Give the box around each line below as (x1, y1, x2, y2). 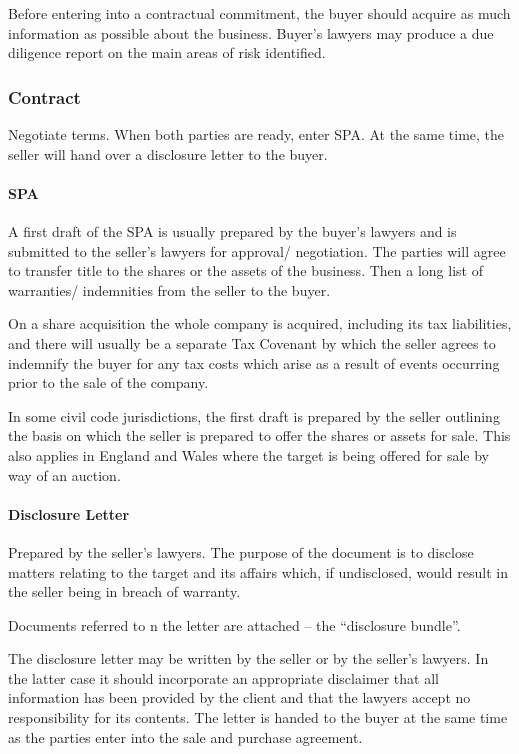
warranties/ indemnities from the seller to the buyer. (8, 279, 331, 300)
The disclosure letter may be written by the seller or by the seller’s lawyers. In (8, 648, 489, 669)
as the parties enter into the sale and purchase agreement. (8, 726, 363, 747)
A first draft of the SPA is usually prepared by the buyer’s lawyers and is (8, 220, 457, 241)
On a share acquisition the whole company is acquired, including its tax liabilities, (8, 313, 512, 334)
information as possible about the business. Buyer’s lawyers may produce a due (8, 22, 494, 43)
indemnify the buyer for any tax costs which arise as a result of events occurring (8, 352, 500, 373)
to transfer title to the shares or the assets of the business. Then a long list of (8, 260, 483, 281)
